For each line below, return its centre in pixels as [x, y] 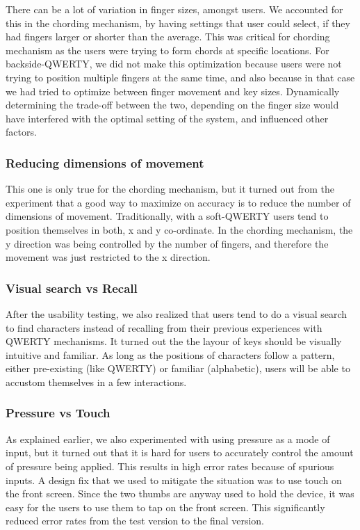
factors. [21, 132]
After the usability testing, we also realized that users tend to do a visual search [177, 313]
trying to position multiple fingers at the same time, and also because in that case [180, 77]
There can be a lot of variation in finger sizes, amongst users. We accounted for [174, 9]
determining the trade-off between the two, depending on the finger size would [172, 105]
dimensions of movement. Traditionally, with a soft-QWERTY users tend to [167, 216]
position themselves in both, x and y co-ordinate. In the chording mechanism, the [179, 229]
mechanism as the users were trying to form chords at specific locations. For [167, 50]
